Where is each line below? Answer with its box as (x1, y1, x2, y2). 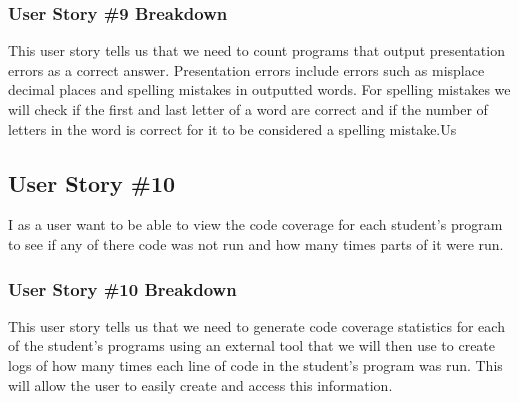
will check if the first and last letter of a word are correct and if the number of (8, 99, 488, 119)
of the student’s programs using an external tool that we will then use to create (8, 335, 496, 356)
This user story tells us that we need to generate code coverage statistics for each (8, 315, 505, 336)
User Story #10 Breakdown (8, 276, 237, 301)
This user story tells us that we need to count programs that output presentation (8, 40, 505, 61)
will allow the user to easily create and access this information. (8, 374, 393, 395)
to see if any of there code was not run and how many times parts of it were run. (8, 233, 504, 254)
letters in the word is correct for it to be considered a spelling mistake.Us (8, 118, 457, 139)
